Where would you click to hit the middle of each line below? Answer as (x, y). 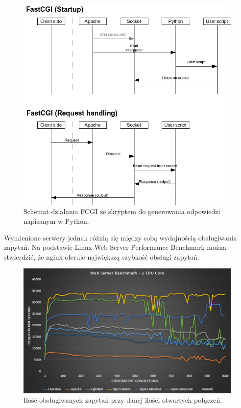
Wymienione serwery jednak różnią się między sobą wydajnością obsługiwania (120, 237)
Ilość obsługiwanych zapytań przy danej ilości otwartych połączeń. (123, 400)
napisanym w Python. (56, 221)
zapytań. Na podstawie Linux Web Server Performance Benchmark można (115, 247)
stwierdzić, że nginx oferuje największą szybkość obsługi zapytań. (102, 256)
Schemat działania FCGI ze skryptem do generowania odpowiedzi (122, 211)
